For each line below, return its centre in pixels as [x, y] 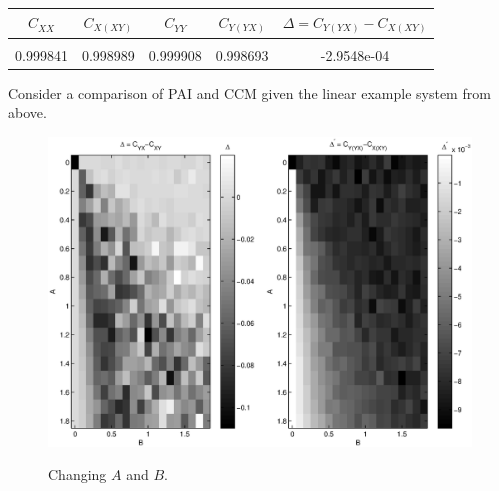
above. [27, 112]
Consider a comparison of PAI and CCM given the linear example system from [249, 92]
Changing [77, 474]
